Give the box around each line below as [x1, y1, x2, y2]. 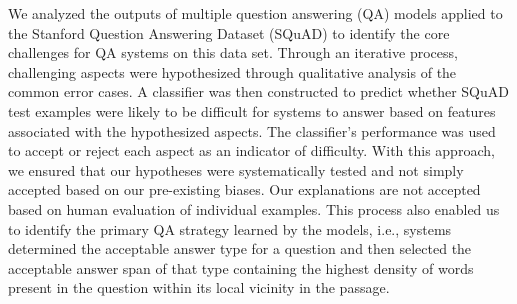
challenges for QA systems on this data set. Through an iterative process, [8, 42, 458, 63]
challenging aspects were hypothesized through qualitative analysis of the [8, 61, 457, 82]
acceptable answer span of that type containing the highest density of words [8, 257, 474, 278]
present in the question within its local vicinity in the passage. [8, 277, 390, 298]
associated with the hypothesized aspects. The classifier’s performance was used [8, 120, 496, 141]
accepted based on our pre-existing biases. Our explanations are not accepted [8, 179, 481, 200]
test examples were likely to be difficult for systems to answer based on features [8, 100, 496, 121]
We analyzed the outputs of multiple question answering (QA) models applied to [8, 3, 503, 23]
